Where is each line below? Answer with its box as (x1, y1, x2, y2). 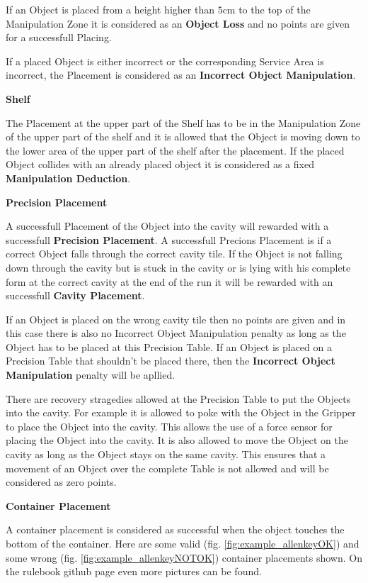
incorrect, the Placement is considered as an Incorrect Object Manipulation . (6, 67, 356, 82)
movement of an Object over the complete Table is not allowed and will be (6, 460, 329, 475)
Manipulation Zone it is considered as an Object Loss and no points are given (6, 16, 350, 30)
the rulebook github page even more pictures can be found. (6, 564, 262, 579)
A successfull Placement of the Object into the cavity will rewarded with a (6, 218, 329, 233)
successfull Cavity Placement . (6, 288, 145, 303)
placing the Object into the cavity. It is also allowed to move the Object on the (6, 433, 348, 448)
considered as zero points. (6, 474, 117, 489)
